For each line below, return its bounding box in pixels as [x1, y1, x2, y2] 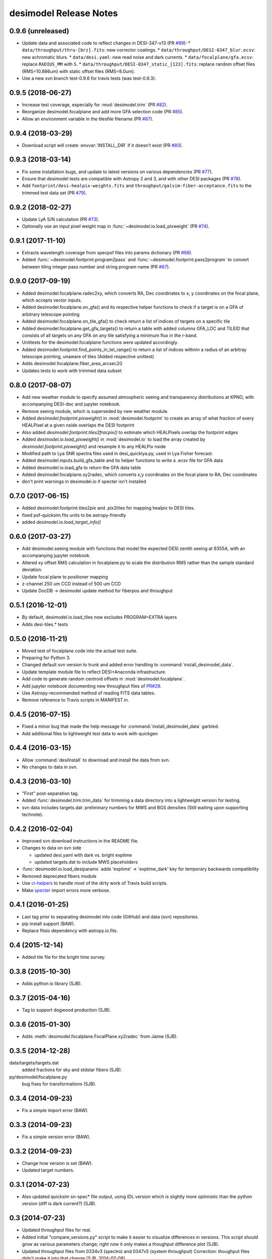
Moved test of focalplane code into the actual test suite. [22, 648, 138, 654]
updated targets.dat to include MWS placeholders [34, 859, 138, 865]
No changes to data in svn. [22, 763, 78, 770]
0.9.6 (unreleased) [9, 27, 70, 35]
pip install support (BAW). [22, 921, 76, 927]
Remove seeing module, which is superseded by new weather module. [22, 408, 169, 414]
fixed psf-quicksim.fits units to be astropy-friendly [22, 512, 126, 518]
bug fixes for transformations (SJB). [22, 1081, 97, 1087]
